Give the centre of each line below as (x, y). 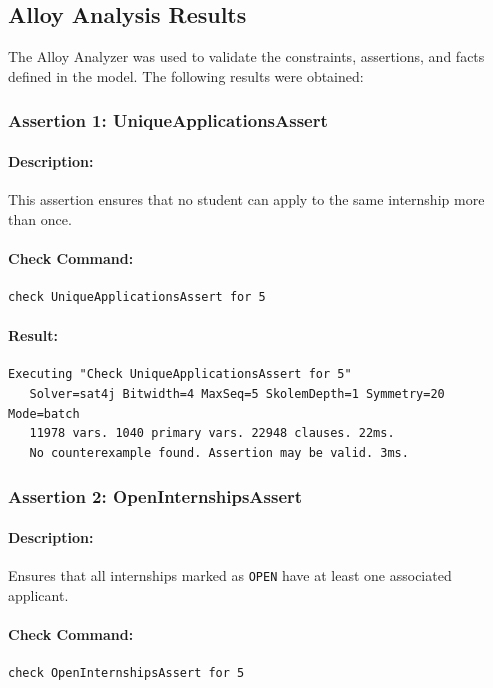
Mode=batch (44, 413)
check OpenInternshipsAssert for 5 (126, 673)
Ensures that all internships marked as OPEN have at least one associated (230, 575)
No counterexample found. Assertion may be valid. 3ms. (219, 452)
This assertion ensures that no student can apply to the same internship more (246, 199)
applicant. (38, 594)
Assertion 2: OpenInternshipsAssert (155, 496)
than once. (40, 218)
